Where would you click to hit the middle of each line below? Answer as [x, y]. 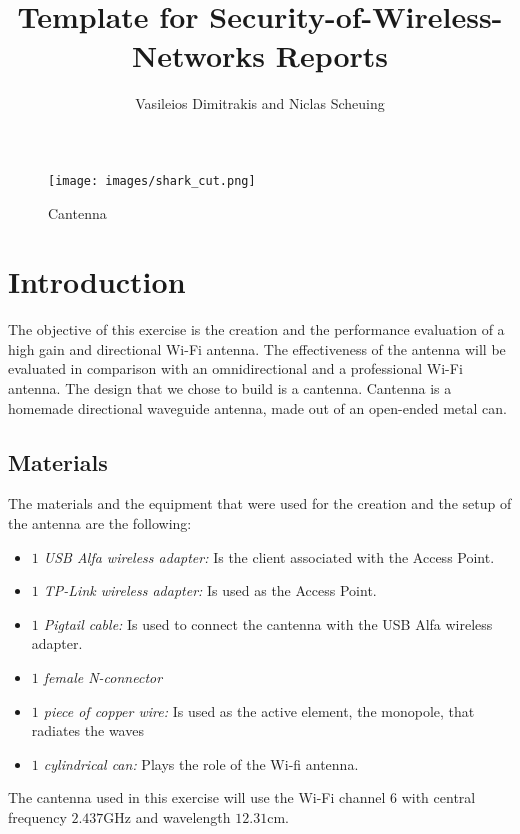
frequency [37, 816]
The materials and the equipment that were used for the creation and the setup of [260, 503]
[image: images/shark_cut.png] [152, 180]
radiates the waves [87, 730]
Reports [332, 55]
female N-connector [103, 677]
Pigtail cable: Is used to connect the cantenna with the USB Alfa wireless [268, 623]
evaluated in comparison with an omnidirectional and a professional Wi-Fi [235, 368]
